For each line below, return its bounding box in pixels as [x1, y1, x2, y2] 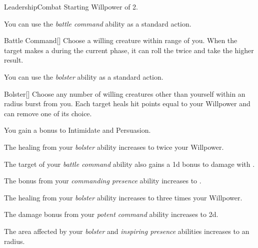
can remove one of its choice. [4, 108, 92, 118]
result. [4, 55, 23, 65]
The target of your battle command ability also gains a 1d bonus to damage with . [4, 158, 255, 169]
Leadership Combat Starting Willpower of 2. [4, 2, 138, 12]
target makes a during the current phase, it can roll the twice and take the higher [4, 45, 254, 55]
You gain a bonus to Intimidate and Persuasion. [4, 125, 151, 135]
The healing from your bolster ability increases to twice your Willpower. [4, 141, 224, 152]
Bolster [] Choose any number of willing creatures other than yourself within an [4, 88, 245, 99]
